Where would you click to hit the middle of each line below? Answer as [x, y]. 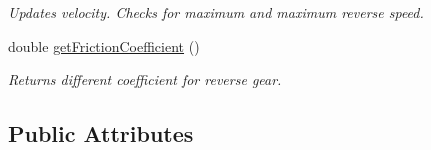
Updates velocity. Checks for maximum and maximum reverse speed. [216, 12]
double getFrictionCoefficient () [104, 45]
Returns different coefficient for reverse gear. [145, 79]
